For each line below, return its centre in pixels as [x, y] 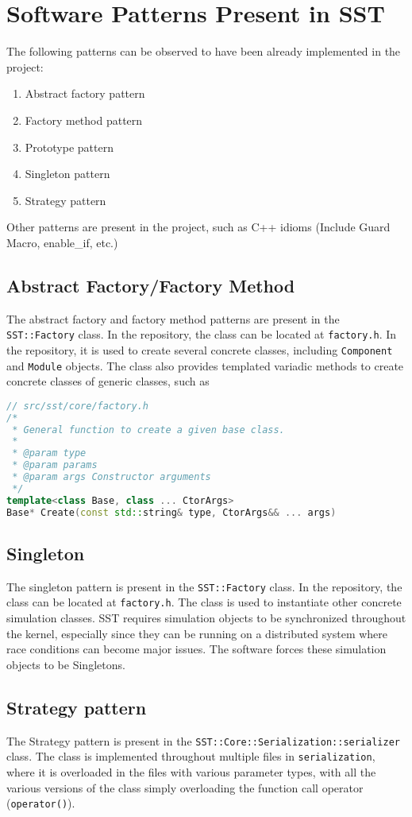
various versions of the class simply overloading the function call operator [185, 787]
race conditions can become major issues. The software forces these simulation [196, 649]
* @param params [55, 465]
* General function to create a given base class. [148, 430]
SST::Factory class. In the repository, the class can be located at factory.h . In [202, 334]
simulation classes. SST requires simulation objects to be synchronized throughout [206, 618]
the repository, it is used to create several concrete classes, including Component [200, 349]
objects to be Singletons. [66, 664]
